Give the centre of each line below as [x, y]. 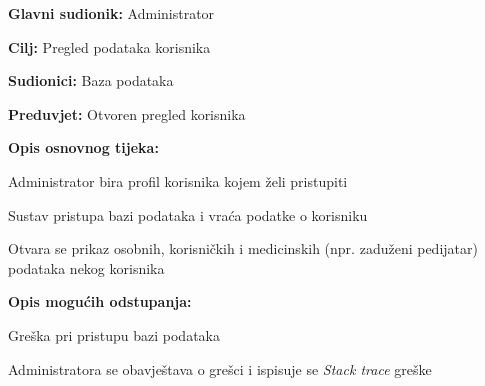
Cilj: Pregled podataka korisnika [109, 46]
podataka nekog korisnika [86, 267]
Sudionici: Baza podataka [91, 80]
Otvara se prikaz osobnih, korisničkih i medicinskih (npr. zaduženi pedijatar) [243, 248]
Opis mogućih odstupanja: [100, 301]
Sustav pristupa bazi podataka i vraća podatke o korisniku [188, 214]
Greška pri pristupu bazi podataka [114, 334]
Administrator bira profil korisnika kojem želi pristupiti [178, 180]
